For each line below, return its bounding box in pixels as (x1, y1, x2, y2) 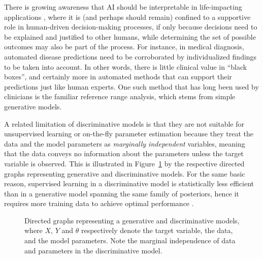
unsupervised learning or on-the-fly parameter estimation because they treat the (4, 128, 253, 139)
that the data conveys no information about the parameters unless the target (4, 148, 244, 159)
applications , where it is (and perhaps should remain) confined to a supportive (4, 11, 251, 22)
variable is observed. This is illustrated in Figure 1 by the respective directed (4, 158, 245, 168)
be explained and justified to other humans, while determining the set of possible (4, 31, 256, 42)
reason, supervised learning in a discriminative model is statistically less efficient (4, 178, 254, 189)
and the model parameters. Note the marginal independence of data (24, 235, 236, 246)
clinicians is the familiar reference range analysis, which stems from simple (4, 91, 236, 102)
